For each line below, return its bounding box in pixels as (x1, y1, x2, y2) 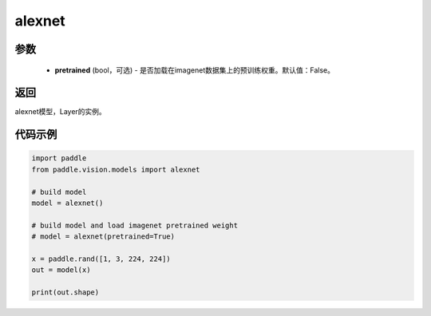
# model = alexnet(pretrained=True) (31, 232, 176, 241)
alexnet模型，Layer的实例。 (14, 107, 107, 117)
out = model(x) (31, 266, 91, 275)
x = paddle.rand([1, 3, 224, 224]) (31, 254, 171, 263)
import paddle (31, 154, 87, 163)
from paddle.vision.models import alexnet (31, 164, 200, 174)
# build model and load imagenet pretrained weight (31, 220, 239, 230)
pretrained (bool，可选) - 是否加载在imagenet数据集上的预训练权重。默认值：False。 (54, 65, 335, 75)
